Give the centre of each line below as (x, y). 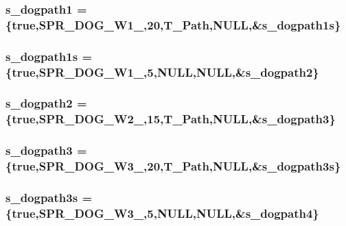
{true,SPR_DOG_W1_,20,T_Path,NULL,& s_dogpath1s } (173, 24)
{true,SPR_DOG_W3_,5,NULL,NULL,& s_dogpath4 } (162, 213)
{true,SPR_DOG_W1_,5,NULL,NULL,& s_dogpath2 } (162, 72)
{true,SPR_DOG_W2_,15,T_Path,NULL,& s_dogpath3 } (171, 119)
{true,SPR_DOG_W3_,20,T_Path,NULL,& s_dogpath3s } (173, 166)
